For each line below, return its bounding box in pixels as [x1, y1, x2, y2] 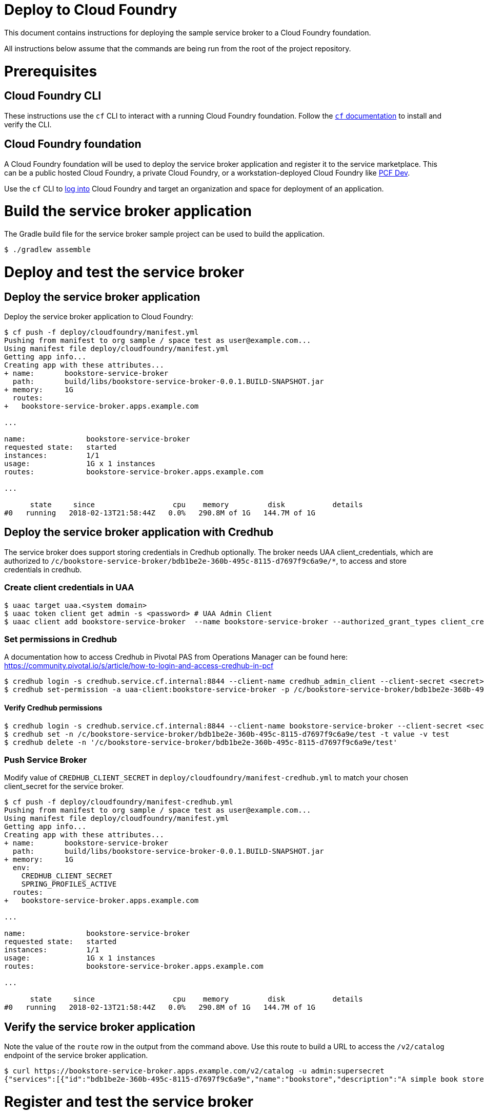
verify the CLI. [4, 120, 52, 129]
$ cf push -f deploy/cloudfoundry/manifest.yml [4, 328, 199, 336]
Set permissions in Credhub [4, 633, 117, 644]
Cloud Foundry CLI [4, 89, 102, 103]
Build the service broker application [4, 202, 252, 220]
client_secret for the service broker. [4, 782, 124, 791]
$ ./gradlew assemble [4, 245, 91, 254]
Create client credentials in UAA [4, 582, 134, 593]
